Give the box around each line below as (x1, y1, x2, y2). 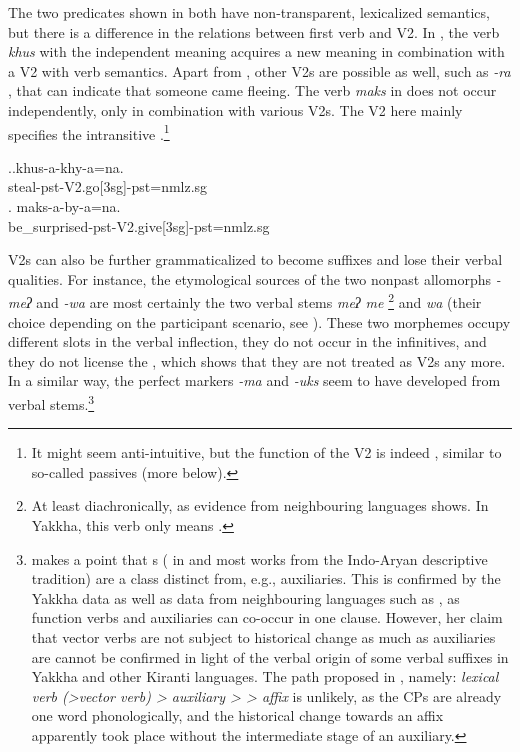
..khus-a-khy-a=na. (8, 156, 124, 177)
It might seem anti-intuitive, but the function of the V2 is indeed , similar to (31, 442, 502, 463)
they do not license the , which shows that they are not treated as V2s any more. (8, 350, 506, 371)
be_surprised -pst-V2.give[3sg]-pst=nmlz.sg (8, 215, 270, 236)
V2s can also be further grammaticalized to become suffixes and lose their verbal (8, 249, 503, 270)
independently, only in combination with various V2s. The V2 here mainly (8, 99, 463, 120)
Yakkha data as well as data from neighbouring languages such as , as (31, 587, 460, 608)
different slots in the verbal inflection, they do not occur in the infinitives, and (8, 331, 487, 352)
